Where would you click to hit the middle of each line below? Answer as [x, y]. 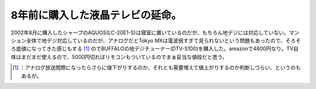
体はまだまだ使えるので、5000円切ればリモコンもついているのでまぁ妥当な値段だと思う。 [119, 57]
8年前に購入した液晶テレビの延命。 [96, 15]
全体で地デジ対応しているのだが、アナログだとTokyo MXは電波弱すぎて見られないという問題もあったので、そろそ [164, 40]
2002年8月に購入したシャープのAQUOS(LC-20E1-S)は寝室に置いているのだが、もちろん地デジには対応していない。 [150, 33]
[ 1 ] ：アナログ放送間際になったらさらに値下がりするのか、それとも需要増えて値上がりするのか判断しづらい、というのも [157, 67]
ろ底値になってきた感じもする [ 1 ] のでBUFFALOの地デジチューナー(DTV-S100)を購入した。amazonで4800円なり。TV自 [155, 49]
